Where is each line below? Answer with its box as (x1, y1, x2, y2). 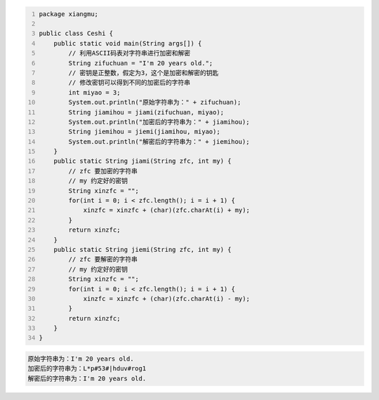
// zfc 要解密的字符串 (68, 255, 138, 263)
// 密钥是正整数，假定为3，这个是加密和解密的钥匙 (68, 69, 219, 76)
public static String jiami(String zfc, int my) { (53, 157, 232, 165)
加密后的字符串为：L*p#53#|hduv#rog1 (27, 365, 147, 373)
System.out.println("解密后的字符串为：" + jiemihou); (68, 138, 250, 145)
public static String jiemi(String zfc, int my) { (53, 246, 232, 253)
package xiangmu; (39, 10, 98, 18)
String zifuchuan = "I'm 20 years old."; (68, 59, 213, 67)
